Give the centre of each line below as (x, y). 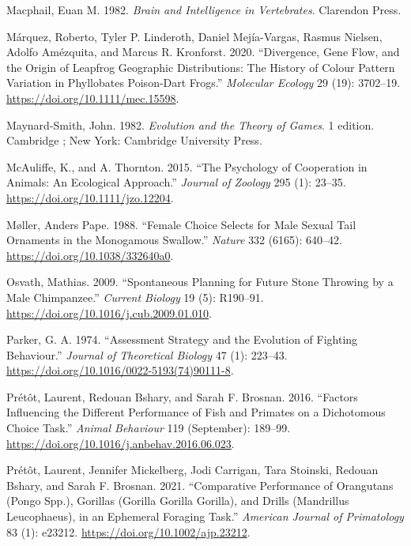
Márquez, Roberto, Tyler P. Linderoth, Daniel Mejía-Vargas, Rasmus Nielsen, (194, 36)
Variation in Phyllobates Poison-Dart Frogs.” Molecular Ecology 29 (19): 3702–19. (204, 83)
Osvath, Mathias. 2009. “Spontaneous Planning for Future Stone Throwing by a (200, 282)
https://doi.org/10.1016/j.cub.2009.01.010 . (109, 313)
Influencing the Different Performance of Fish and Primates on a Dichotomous (196, 412)
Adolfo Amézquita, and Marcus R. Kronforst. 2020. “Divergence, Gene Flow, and (203, 52)
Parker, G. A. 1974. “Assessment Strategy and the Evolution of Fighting (182, 339)
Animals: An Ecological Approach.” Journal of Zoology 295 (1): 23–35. (176, 182)
